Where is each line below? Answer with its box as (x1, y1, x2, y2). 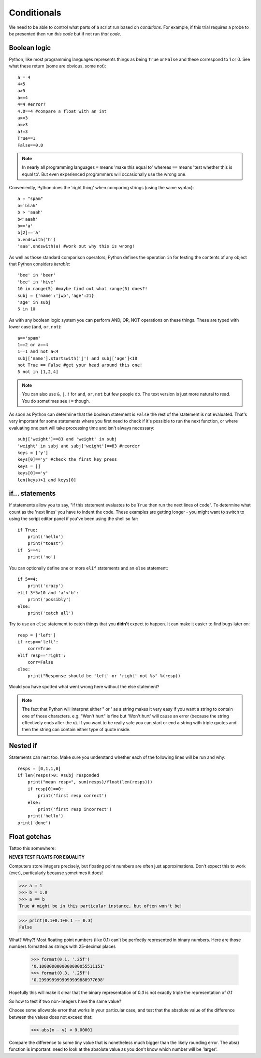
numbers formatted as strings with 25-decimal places (9, 944, 116, 949)
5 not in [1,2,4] (17, 369, 58, 374)
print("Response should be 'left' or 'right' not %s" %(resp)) (27, 673, 181, 679)
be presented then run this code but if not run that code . (9, 31, 121, 36)
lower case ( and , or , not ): (9, 324, 62, 330)
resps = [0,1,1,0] (17, 765, 61, 771)
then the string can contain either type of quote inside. (22, 727, 130, 732)
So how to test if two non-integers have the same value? (9, 998, 122, 1004)
